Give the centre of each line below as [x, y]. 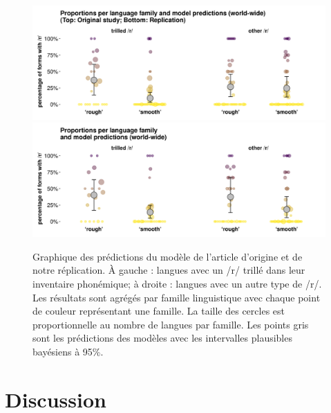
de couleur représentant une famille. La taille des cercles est [159, 311]
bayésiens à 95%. [68, 351]
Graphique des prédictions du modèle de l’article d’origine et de [168, 256]
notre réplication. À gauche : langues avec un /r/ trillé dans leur [169, 270]
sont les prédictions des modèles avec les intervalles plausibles [162, 338]
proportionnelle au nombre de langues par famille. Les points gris [171, 324]
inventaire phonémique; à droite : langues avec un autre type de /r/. [177, 283]
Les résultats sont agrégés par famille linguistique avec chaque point [177, 297]
